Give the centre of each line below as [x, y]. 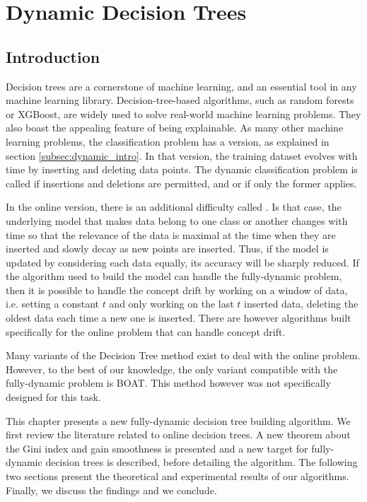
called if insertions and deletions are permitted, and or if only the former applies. [181, 183]
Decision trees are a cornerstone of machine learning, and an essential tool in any [181, 86]
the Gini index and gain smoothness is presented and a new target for [157, 448]
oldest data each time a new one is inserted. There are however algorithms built [179, 318]
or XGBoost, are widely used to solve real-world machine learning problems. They [183, 113]
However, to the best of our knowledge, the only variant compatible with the [172, 369]
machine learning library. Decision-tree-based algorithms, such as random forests [180, 100]
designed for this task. [53, 397]
